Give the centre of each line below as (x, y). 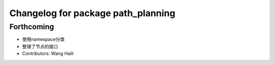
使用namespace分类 (43, 39)
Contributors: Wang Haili (48, 53)
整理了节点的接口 (40, 46)
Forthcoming (32, 27)
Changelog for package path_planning (92, 13)
